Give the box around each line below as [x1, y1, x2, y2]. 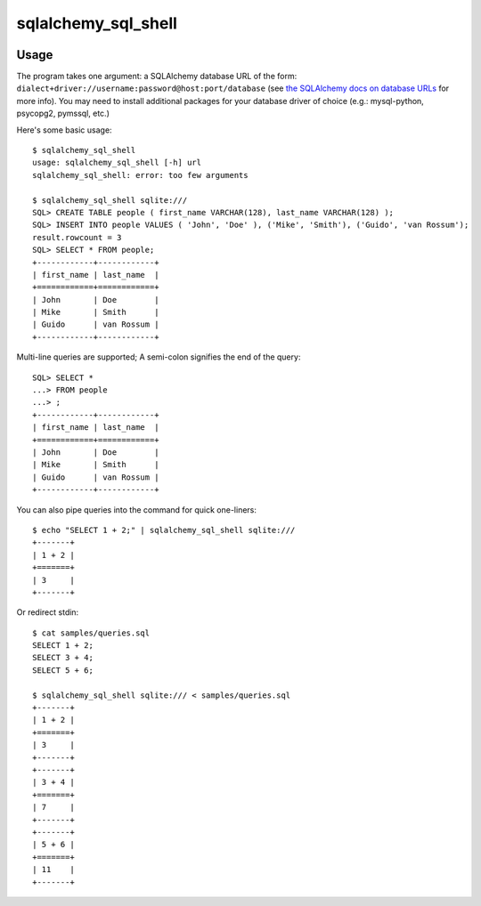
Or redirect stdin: [16, 607, 79, 618]
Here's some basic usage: [16, 125, 112, 135]
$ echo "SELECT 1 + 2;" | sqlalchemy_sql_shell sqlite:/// [32, 525, 296, 535]
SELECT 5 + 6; [32, 665, 94, 675]
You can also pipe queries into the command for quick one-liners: [16, 504, 257, 515]
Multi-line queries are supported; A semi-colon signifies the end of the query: [16, 352, 301, 362]
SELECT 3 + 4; [32, 652, 94, 663]
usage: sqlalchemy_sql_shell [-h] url [32, 158, 202, 168]
